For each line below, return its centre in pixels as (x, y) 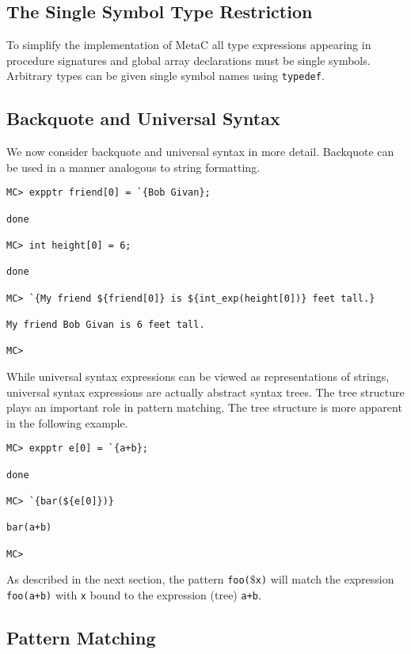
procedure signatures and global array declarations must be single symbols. (188, 60)
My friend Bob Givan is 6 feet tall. (106, 325)
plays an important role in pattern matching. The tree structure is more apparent (204, 407)
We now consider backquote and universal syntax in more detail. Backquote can (200, 152)
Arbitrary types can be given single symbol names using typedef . (166, 76)
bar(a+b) (29, 528)
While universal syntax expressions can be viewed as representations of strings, (198, 376)
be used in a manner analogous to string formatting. (133, 167)
